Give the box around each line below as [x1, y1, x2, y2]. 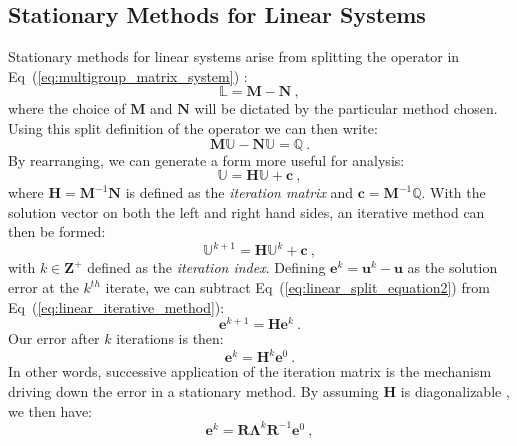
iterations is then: [116, 328, 224, 349]
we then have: [8, 400, 92, 421]
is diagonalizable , [400, 381, 510, 401]
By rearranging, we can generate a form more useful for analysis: [8, 149, 405, 170]
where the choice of [8, 98, 126, 119]
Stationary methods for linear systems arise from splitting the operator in [8, 46, 460, 67]
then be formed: [8, 221, 106, 242]
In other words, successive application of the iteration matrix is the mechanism [8, 361, 492, 382]
